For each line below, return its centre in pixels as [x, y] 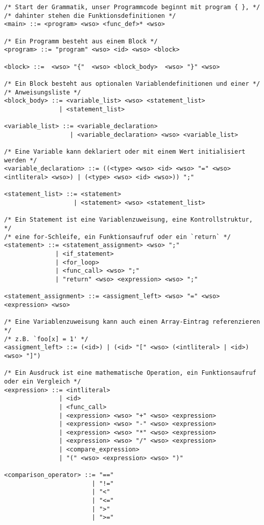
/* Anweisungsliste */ [43, 92]
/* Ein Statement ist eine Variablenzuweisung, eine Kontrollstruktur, [128, 220]
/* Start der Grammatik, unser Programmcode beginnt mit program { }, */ [132, 7]
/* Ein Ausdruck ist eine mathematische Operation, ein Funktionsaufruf [130, 373]
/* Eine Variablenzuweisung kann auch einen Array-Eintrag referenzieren [132, 322]
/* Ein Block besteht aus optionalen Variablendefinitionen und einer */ [132, 83]
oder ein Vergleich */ [43, 381]
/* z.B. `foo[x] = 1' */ [46, 339]
